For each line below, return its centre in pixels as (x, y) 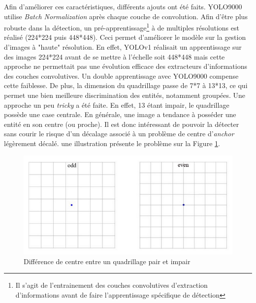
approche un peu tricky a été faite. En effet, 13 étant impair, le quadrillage (117, 105)
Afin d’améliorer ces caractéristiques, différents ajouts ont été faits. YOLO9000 (123, 6)
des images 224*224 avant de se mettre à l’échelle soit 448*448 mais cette (114, 56)
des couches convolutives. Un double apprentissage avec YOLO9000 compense (121, 76)
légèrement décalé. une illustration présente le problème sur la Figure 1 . (112, 143)
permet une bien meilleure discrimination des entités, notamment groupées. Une (125, 95)
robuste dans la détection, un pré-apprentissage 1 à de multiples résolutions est (122, 27)
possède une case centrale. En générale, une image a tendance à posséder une (120, 114)
